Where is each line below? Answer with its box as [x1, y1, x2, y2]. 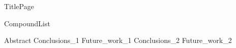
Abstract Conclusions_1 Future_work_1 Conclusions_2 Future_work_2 [4, 35, 232, 45]
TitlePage [4, 1, 34, 11]
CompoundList [4, 18, 50, 28]
